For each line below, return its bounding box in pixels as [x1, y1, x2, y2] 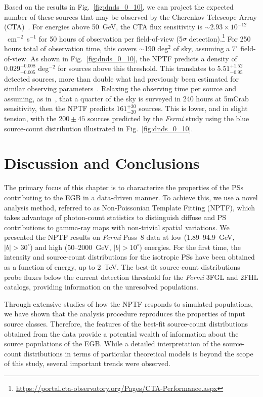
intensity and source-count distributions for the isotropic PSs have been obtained [4, 251, 255, 262]
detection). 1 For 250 [189, 31, 251, 44]
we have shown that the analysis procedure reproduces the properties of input [4, 308, 245, 319]
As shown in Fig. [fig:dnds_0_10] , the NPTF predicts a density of [30, 53, 237, 63]
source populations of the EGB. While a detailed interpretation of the [4, 338, 221, 349]
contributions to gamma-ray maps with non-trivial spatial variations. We [4, 222, 230, 232]
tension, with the [4, 113, 57, 124]
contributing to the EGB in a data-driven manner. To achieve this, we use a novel [4, 192, 258, 202]
